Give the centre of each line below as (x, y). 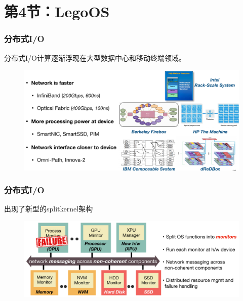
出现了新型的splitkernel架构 (49, 209)
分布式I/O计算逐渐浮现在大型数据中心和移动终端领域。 (95, 57)
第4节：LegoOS (57, 11)
